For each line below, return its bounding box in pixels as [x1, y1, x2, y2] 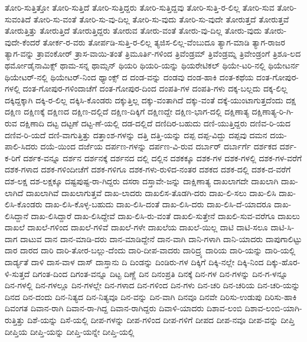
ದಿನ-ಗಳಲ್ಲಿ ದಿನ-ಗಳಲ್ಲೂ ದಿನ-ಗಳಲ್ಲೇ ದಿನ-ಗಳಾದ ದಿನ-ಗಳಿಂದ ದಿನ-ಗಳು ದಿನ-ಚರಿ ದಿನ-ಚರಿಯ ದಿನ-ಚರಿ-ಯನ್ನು [5, 279, 301, 291]
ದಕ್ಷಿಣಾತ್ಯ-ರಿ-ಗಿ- [252, 105, 294, 118]
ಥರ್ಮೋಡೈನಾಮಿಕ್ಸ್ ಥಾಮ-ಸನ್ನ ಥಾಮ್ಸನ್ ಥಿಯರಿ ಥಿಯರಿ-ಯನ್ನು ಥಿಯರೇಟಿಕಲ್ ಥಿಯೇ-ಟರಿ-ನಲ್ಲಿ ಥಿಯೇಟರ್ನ [5, 58, 299, 71]
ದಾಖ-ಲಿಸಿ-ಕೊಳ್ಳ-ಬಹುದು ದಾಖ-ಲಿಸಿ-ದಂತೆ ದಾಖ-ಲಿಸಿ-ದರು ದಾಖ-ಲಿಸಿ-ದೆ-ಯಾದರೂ [45, 198, 272, 210]
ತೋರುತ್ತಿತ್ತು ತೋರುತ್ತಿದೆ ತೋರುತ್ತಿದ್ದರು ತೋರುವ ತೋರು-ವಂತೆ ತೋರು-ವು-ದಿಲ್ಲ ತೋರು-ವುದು [5, 24, 262, 37]
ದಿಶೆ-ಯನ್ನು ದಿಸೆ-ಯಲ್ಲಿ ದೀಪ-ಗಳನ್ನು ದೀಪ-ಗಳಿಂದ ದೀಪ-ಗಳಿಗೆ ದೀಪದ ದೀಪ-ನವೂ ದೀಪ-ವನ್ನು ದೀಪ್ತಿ [27, 314, 295, 326]
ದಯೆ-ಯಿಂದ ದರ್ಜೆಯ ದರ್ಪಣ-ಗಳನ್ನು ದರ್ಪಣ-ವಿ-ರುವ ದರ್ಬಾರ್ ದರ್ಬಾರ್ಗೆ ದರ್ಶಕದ [40, 140, 277, 152]
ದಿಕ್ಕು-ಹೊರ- [266, 256, 301, 268]
